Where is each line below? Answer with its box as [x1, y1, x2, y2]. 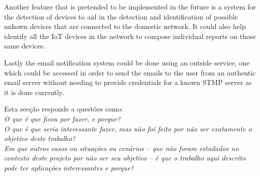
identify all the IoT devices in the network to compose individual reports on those [4, 30, 256, 41]
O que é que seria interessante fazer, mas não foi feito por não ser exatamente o [4, 123, 252, 133]
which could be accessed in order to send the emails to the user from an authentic [4, 67, 256, 77]
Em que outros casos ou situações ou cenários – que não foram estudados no [4, 142, 239, 153]
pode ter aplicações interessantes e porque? [4, 162, 134, 172]
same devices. [4, 40, 46, 51]
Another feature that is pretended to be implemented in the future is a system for [4, 1, 256, 11]
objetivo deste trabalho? [4, 133, 76, 143]
